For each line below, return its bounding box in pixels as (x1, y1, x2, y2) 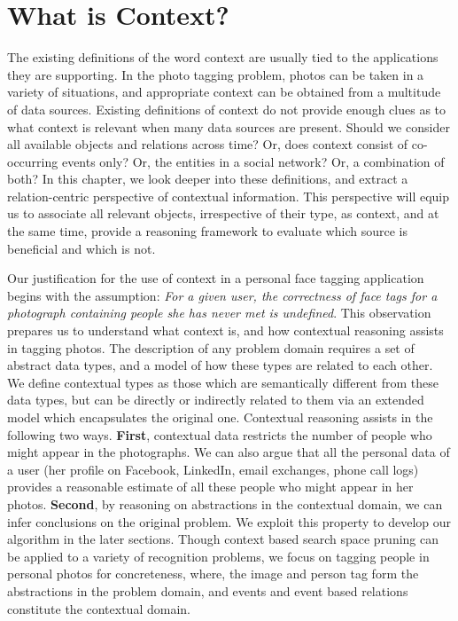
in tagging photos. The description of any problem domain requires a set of (7, 338, 415, 357)
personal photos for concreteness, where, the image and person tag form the (7, 564, 419, 583)
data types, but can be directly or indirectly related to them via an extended (7, 390, 424, 409)
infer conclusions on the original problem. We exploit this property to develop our (7, 512, 452, 531)
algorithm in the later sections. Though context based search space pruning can (7, 530, 439, 548)
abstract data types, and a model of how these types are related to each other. (7, 356, 433, 374)
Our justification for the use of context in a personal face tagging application (7, 269, 424, 287)
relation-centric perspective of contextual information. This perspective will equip (7, 186, 449, 205)
